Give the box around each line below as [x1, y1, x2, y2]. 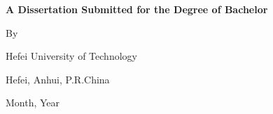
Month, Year [6, 95, 60, 110]
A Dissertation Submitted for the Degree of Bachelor [6, 2, 268, 16]
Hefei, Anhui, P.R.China [6, 72, 110, 86]
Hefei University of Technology [6, 49, 137, 63]
